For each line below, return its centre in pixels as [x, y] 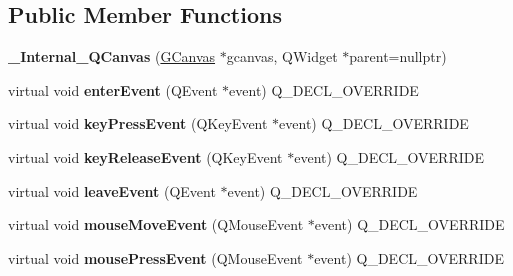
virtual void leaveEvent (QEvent [112, 190]
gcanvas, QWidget [282, 56]
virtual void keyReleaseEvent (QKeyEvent [145, 156]
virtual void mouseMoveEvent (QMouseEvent [156, 224]
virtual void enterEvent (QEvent [113, 89]
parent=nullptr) [398, 56]
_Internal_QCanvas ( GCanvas [112, 56]
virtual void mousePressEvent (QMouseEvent [155, 257]
